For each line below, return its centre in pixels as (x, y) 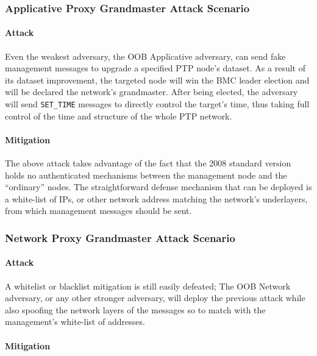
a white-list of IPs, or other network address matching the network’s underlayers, (156, 198)
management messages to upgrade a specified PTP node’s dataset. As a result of (155, 68)
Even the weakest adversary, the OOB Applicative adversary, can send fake (145, 56)
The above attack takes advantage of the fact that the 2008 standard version (148, 163)
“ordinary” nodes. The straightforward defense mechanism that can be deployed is (158, 187)
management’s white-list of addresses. (75, 322)
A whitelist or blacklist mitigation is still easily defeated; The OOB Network (148, 286)
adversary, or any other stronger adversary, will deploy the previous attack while (155, 298)
